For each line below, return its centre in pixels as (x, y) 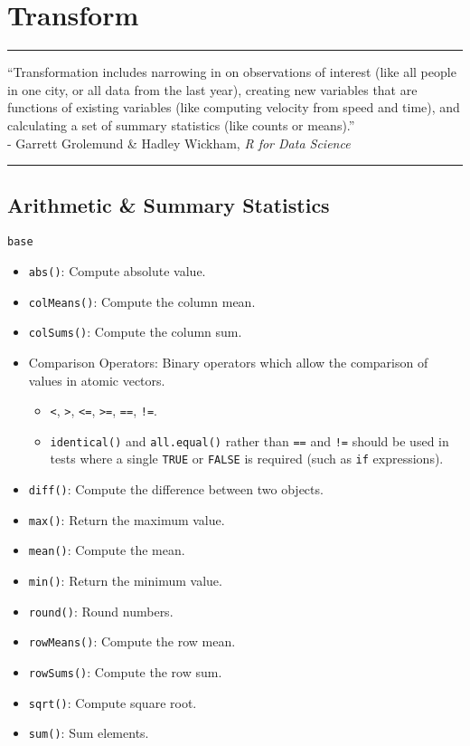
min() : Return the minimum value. (125, 581)
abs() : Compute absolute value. (117, 270)
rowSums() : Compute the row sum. (125, 672)
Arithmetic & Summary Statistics (169, 205)
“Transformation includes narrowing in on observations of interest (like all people (232, 72)
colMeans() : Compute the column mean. (142, 301)
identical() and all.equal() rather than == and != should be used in (249, 440)
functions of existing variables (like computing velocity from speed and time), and (234, 107)
